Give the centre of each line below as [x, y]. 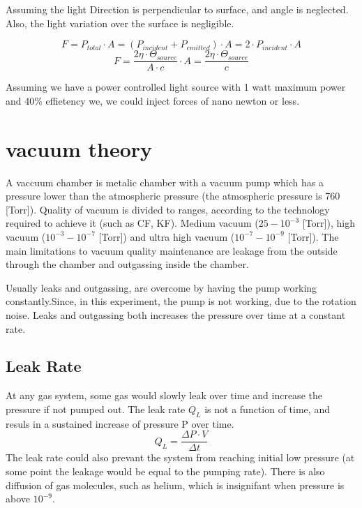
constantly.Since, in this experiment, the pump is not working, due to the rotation [181, 301]
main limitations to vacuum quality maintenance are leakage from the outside [172, 250]
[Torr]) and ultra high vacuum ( [167, 236]
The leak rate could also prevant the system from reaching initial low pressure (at [180, 457]
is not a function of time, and [267, 409]
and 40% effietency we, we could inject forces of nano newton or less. [153, 100]
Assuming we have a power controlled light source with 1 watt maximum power [176, 87]
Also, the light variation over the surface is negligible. [120, 23]
